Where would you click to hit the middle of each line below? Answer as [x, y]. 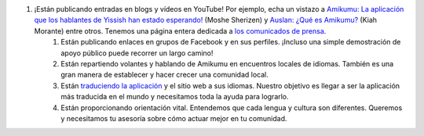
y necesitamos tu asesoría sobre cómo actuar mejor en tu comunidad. [174, 118]
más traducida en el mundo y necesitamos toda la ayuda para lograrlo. [175, 97]
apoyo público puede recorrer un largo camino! [137, 53]
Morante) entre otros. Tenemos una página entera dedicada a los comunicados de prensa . [180, 30]
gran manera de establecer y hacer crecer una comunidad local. [164, 75]
